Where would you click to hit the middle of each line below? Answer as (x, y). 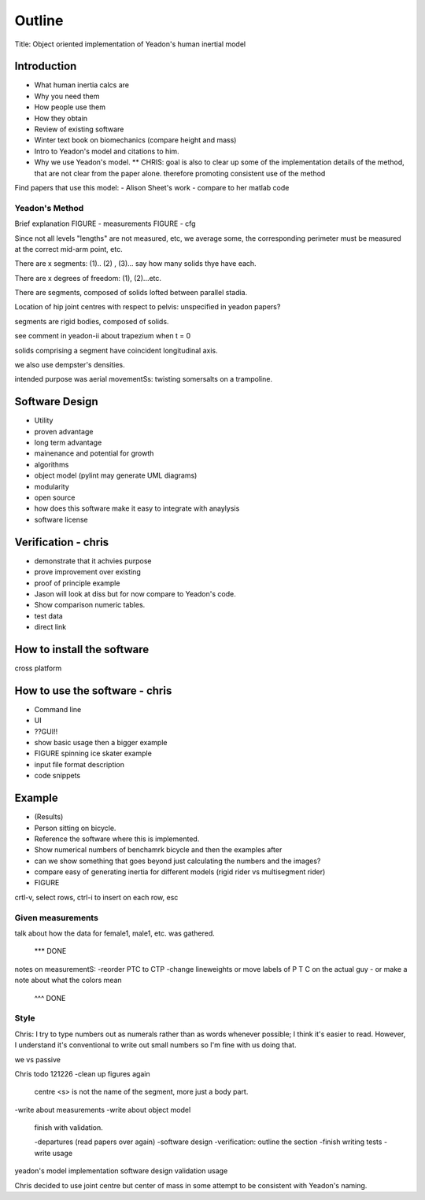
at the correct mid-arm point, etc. (68, 249)
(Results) (49, 817)
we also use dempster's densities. (70, 365)
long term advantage (68, 443)
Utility (44, 420)
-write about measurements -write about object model (103, 1110)
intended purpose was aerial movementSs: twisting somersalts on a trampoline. (144, 379)
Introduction (46, 66)
